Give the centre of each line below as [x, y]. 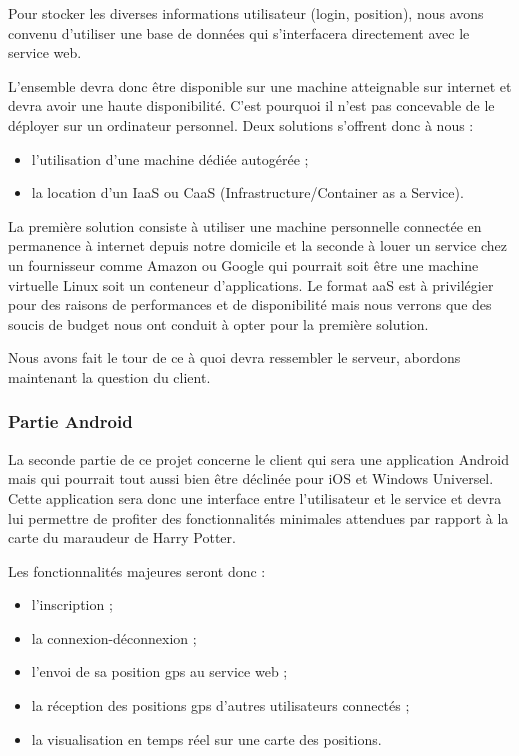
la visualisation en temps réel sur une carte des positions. [206, 738]
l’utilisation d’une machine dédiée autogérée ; [170, 158]
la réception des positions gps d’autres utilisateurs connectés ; [220, 705]
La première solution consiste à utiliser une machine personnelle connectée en [245, 225]
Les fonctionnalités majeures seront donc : [137, 570]
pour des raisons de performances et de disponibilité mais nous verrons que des [250, 304]
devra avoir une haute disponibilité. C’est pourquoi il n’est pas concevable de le [251, 105]
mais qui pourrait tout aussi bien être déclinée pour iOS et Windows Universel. [251, 478]
